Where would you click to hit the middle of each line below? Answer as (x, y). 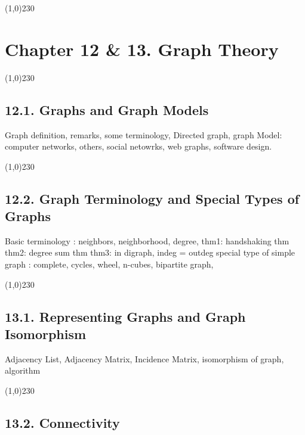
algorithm (23, 370)
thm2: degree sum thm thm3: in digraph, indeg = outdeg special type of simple (150, 252)
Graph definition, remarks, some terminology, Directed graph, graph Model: (144, 134)
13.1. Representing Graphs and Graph (125, 316)
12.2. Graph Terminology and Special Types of (152, 198)
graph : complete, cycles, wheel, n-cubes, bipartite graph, (109, 264)
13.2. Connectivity (62, 423)
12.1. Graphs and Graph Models (107, 109)
